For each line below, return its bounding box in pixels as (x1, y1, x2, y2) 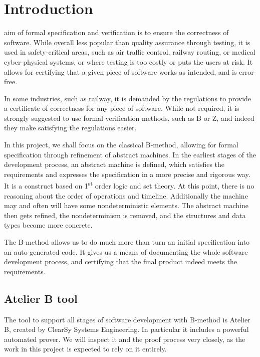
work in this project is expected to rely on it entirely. (4, 343, 167, 354)
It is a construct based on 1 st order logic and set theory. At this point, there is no (4, 179, 254, 191)
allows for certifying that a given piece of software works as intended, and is (4, 66, 237, 77)
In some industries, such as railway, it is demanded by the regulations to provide (4, 93, 251, 103)
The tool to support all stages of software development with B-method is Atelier (4, 314, 250, 324)
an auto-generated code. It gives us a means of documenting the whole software (4, 246, 248, 257)
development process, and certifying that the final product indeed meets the (4, 256, 237, 267)
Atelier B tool (4, 290, 78, 306)
